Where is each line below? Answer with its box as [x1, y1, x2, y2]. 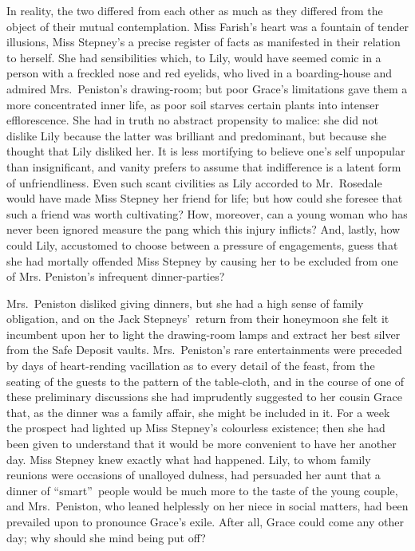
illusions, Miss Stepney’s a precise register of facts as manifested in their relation [6, 33, 401, 50]
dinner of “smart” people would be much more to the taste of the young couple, [6, 482, 398, 498]
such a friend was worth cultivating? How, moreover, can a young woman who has [6, 205, 408, 222]
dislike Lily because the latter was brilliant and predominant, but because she [6, 127, 386, 144]
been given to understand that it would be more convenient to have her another [6, 435, 397, 452]
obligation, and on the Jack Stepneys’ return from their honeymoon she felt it [6, 310, 389, 327]
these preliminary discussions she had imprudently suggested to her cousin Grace [6, 388, 403, 405]
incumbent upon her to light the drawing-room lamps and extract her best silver [6, 325, 401, 342]
